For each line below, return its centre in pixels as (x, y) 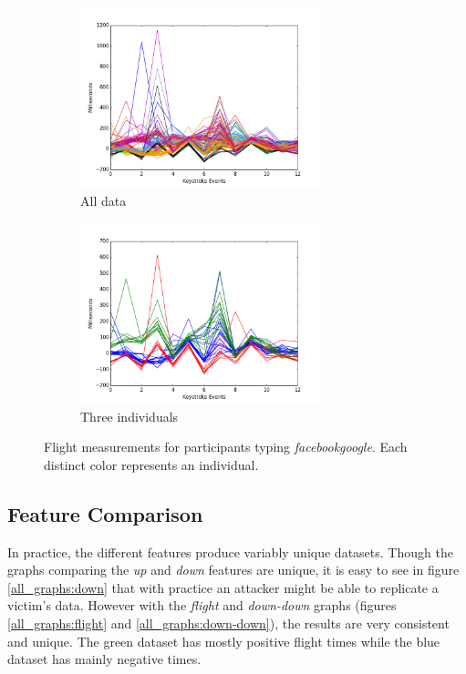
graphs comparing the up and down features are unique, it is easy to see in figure (233, 570)
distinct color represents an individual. (151, 464)
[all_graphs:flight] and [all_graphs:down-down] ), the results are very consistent (228, 623)
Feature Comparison (105, 513)
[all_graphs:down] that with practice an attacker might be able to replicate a (223, 587)
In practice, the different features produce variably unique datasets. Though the (230, 551)
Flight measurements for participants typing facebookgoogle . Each (226, 447)
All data (104, 201)
